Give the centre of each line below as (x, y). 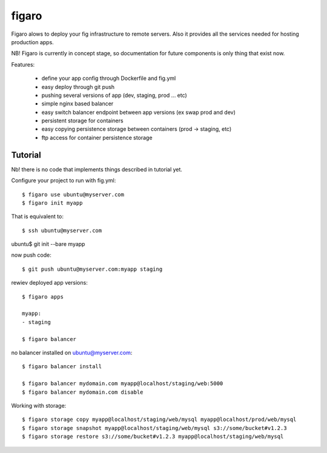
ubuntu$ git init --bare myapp (48, 244)
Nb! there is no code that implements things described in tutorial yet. (97, 169)
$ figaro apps (43, 296)
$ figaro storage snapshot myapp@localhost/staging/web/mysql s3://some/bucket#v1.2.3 (154, 428)
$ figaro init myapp (52, 203)
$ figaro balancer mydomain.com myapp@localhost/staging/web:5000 (123, 384)
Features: (23, 64)
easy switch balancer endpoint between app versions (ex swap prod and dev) (139, 112)
